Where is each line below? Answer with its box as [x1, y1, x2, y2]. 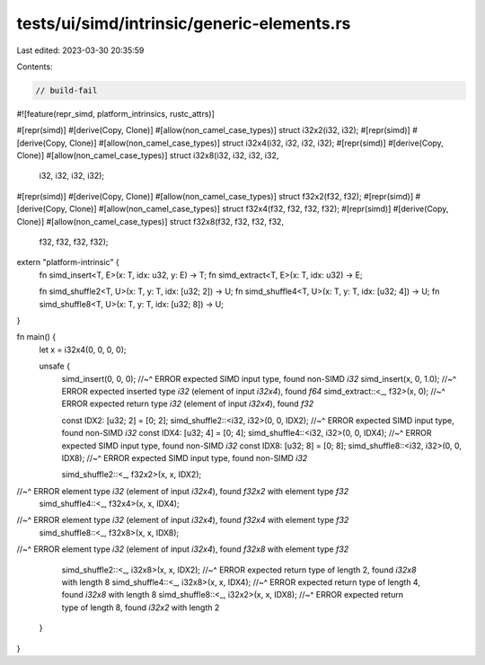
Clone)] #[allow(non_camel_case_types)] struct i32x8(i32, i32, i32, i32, [16, 150, 279, 161]
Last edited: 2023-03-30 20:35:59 [16, 45, 145, 56]
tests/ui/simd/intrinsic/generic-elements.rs [16, 13, 351, 33]
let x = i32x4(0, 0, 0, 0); [39, 344, 127, 355]
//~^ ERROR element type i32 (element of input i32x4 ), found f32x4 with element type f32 [16, 515, 349, 526]
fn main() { [16, 332, 57, 342]
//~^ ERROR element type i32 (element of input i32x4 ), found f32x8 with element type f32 [16, 544, 349, 554]
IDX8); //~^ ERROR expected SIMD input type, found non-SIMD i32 [61, 452, 308, 463]
